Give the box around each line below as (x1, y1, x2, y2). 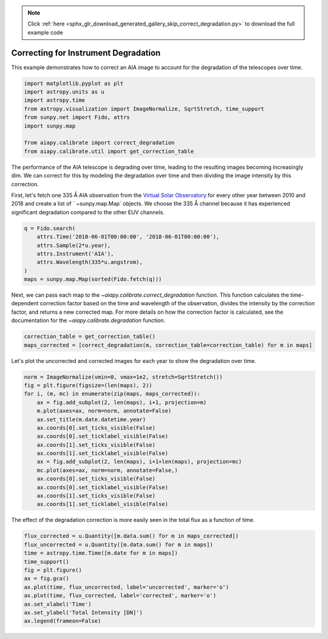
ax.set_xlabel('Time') (24, 601, 92, 607)
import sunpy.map (24, 122, 76, 129)
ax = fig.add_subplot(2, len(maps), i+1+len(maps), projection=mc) (36, 458, 242, 465)
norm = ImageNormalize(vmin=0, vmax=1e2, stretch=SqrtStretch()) (24, 373, 223, 380)
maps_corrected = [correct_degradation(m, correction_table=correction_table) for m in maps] (24, 342, 313, 348)
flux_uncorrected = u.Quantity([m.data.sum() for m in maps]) (24, 541, 213, 548)
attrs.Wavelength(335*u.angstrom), (36, 259, 143, 266)
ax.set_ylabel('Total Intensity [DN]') (24, 609, 143, 616)
